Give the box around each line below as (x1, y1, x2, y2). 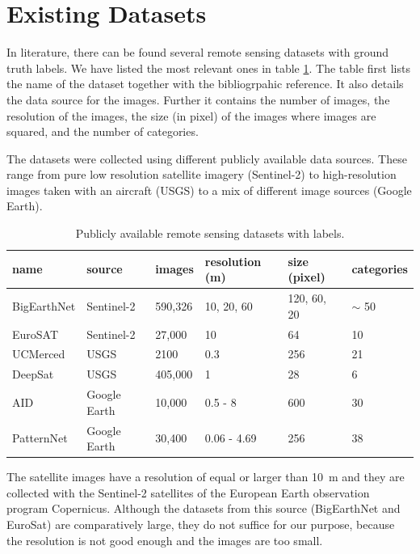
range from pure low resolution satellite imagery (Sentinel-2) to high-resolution (6, 166, 397, 183)
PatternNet (12, 429, 68, 446)
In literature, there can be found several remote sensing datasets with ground (6, 44, 389, 61)
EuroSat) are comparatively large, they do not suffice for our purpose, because (6, 515, 395, 532)
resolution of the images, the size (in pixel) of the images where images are (6, 107, 376, 124)
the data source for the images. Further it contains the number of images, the (6, 91, 390, 108)
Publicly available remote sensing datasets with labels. (75, 225, 345, 242)
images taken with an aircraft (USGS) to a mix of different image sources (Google (6, 181, 412, 198)
